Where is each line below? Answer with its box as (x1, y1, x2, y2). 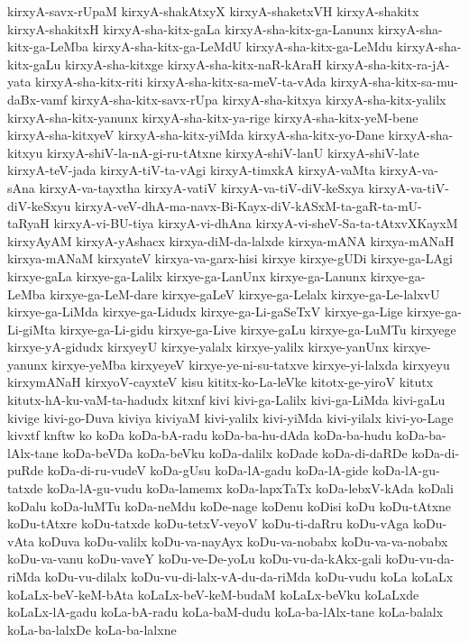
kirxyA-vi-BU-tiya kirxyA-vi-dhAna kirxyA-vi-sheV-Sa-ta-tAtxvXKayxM (53, 214, 458, 233)
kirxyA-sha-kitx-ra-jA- (326, 54, 450, 73)
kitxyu (7, 142, 43, 161)
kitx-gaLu (7, 54, 61, 73)
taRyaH (7, 214, 50, 233)
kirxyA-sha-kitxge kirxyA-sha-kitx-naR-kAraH (64, 54, 322, 73)
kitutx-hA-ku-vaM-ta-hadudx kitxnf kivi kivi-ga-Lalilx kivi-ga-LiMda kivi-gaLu (7, 390, 446, 409)
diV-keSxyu (7, 196, 71, 215)
